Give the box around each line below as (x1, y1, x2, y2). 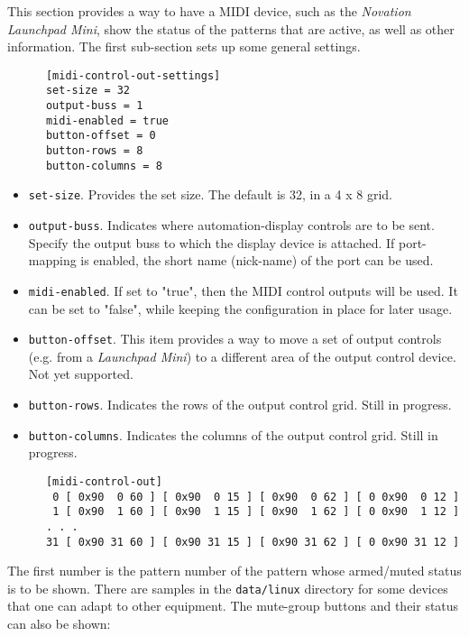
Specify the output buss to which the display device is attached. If (28, 233, 395, 252)
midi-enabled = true (45, 114, 169, 127)
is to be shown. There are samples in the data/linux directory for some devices (7, 578, 448, 597)
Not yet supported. (28, 364, 133, 383)
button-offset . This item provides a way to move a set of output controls (28, 329, 442, 348)
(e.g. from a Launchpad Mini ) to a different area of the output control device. (28, 346, 456, 365)
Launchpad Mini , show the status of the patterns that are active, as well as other (7, 19, 455, 38)
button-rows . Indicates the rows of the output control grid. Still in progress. (28, 394, 452, 413)
